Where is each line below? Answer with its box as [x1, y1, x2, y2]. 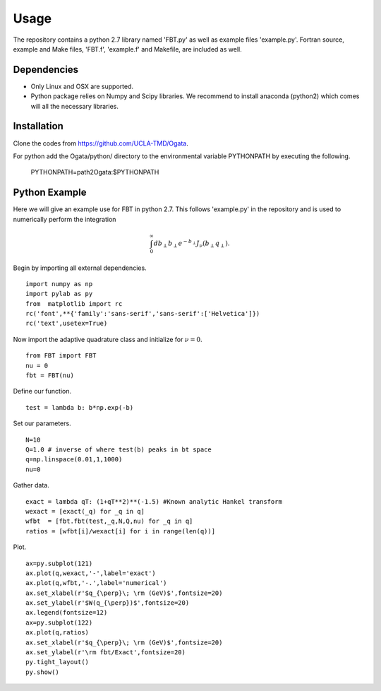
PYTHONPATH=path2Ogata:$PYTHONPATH [30, 168, 159, 177]
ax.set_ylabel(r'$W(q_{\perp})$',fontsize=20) [25, 599, 190, 607]
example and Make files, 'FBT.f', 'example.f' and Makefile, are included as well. [13, 45, 243, 53]
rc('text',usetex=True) [25, 319, 108, 328]
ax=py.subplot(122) [25, 618, 93, 627]
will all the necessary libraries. [30, 102, 119, 110]
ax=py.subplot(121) [25, 559, 93, 567]
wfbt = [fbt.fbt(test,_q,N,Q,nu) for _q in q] [25, 517, 193, 526]
